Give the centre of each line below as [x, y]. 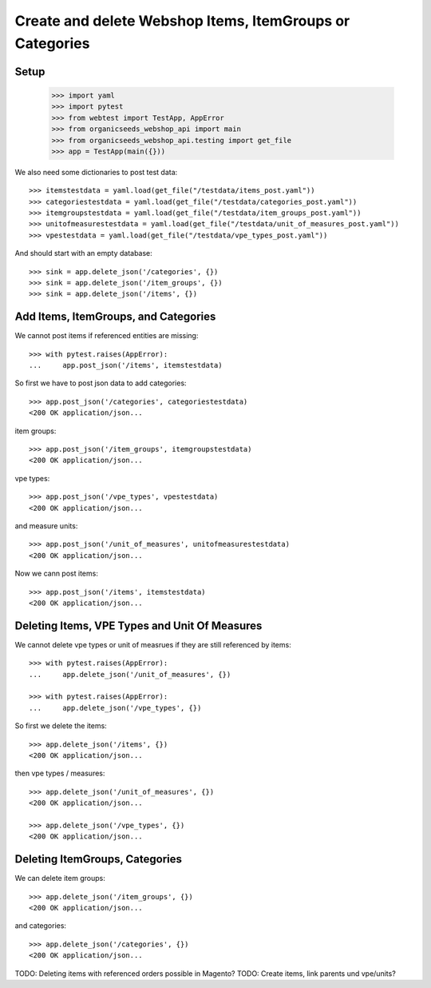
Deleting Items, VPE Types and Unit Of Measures [138, 625]
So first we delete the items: [61, 726]
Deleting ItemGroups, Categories [99, 859]
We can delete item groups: [60, 878]
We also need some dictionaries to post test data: [96, 172]
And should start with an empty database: [84, 253]
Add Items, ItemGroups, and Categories [115, 317]
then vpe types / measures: [60, 773]
